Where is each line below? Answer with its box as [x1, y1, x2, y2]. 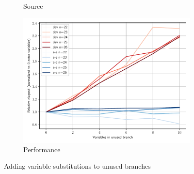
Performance [23, 144, 61, 155]
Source [23, 1, 43, 11]
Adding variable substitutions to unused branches [4, 160, 151, 171]
